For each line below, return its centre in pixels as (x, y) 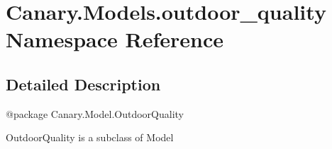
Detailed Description (83, 84)
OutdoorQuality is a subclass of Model (90, 137)
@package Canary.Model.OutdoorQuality (95, 113)
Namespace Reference (115, 39)
